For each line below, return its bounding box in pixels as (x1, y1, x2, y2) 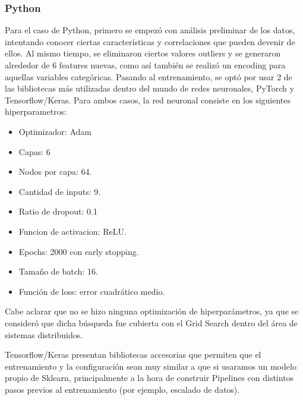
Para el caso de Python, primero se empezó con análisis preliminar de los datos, (5, 24, 295, 36)
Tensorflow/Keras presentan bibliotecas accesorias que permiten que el (5, 348, 261, 361)
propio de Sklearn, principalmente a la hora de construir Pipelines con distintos (5, 371, 294, 384)
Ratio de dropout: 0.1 (18, 205, 97, 218)
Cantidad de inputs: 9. (18, 185, 101, 197)
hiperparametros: (5, 105, 67, 118)
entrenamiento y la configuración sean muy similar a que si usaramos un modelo (5, 360, 296, 372)
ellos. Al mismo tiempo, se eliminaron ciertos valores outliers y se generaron (5, 47, 281, 59)
